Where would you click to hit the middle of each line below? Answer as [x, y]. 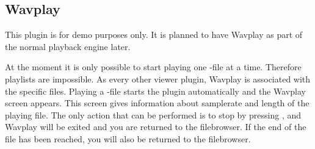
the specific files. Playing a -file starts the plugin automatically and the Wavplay [155, 91]
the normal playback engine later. [68, 46]
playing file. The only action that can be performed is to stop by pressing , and [153, 114]
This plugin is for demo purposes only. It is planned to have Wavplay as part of [154, 35]
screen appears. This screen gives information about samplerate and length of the [157, 103]
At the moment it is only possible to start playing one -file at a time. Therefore [153, 67]
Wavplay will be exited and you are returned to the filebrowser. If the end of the [156, 127]
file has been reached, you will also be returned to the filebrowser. [128, 138]
